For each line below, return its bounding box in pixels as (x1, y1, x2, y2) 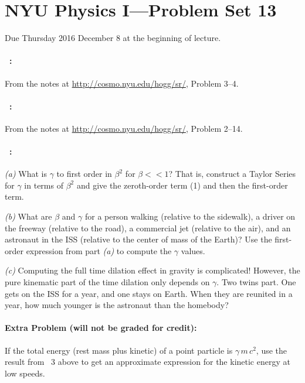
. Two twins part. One (216, 276, 296, 288)
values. (181, 244, 205, 257)
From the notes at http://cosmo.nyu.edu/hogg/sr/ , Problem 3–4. (5, 77, 239, 89)
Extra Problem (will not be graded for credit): (5, 322, 197, 334)
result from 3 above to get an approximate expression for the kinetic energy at (5, 355, 290, 368)
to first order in (56, 167, 112, 180)
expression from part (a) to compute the (26, 244, 172, 257)
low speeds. (5, 367, 45, 379)
